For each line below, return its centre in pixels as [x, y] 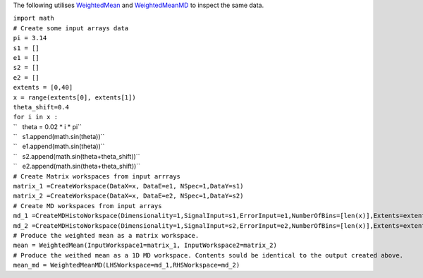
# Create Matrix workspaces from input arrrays [97, 176]
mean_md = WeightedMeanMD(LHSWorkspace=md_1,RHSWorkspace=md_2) [127, 265]
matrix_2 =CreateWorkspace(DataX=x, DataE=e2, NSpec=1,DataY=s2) [128, 196]
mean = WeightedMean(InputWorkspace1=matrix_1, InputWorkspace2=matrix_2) [145, 246]
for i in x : [36, 117]
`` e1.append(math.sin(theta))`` [59, 146]
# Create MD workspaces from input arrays [87, 206]
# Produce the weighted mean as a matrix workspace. [106, 235]
